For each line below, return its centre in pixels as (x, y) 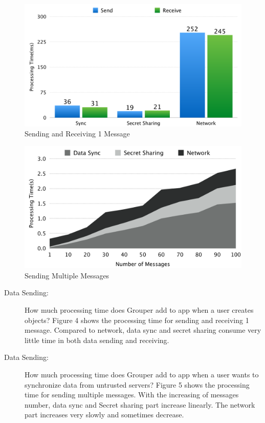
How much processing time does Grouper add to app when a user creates (139, 309)
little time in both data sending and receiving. (97, 340)
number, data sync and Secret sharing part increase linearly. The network (140, 404)
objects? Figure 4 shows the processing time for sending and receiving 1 (137, 320)
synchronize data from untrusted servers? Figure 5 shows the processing (137, 384)
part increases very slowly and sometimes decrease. (104, 415)
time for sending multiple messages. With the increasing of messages (132, 395)
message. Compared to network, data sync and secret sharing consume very (143, 330)
